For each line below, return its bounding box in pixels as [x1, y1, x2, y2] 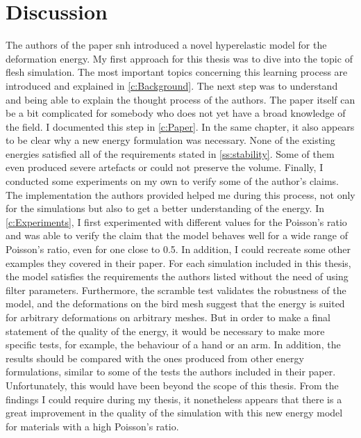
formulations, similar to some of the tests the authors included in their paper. [6, 364, 336, 379]
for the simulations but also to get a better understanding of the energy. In [6, 201, 324, 216]
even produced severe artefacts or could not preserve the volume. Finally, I [6, 160, 324, 175]
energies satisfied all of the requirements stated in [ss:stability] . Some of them [6, 146, 335, 161]
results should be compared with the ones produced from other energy [6, 350, 304, 365]
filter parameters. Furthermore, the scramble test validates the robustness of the [6, 282, 346, 297]
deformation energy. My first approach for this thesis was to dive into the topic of [6, 51, 353, 65]
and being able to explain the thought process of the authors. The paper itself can [6, 92, 355, 106]
